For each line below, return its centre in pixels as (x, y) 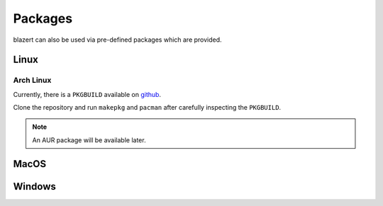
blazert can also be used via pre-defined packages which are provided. (118, 40)
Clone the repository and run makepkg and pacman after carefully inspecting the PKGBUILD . (147, 108)
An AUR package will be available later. (89, 140)
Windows (34, 187)
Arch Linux (32, 80)
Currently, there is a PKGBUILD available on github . (87, 94)
